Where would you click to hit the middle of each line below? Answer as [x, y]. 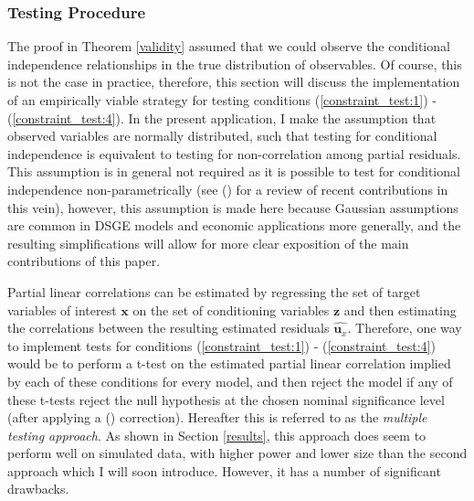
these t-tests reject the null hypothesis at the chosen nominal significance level [226, 399]
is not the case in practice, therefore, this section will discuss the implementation [234, 82]
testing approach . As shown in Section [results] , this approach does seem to [217, 435]
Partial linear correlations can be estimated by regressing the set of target [214, 291]
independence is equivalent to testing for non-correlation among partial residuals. [234, 153]
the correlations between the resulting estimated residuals [169, 328]
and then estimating [400, 309]
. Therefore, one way [405, 328]
